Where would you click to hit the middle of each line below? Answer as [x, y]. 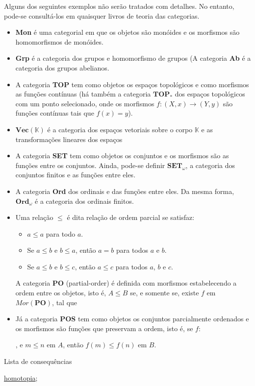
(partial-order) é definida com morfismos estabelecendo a [151, 283]
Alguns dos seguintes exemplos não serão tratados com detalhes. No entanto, [119, 6]
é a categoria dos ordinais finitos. [84, 201]
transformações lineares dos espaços [69, 139]
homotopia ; [21, 377]
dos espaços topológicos [210, 94]
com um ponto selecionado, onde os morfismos [85, 103]
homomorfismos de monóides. [59, 41]
